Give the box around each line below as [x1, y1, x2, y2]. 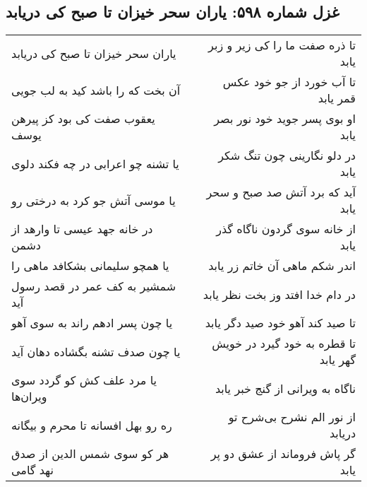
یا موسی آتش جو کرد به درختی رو [11, 192, 176, 209]
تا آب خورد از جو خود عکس [222, 74, 356, 90]
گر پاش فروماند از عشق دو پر [210, 445, 356, 462]
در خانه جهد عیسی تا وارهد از [11, 221, 153, 237]
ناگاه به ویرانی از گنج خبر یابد [215, 380, 356, 397]
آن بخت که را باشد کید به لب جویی [11, 81, 181, 98]
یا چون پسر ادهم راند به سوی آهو [11, 315, 173, 331]
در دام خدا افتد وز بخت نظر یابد [203, 286, 356, 303]
